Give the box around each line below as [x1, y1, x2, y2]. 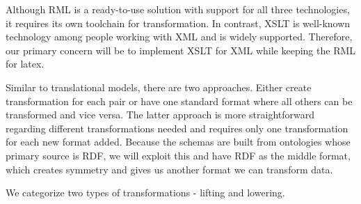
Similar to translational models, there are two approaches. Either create [6, 79, 312, 94]
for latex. [6, 56, 45, 71]
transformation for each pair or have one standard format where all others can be [6, 93, 353, 108]
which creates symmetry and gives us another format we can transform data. [6, 162, 333, 176]
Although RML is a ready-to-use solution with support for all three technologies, [6, 2, 350, 16]
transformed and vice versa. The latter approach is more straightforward [6, 107, 314, 122]
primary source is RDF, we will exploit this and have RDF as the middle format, [6, 148, 351, 162]
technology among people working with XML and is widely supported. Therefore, [6, 29, 353, 44]
